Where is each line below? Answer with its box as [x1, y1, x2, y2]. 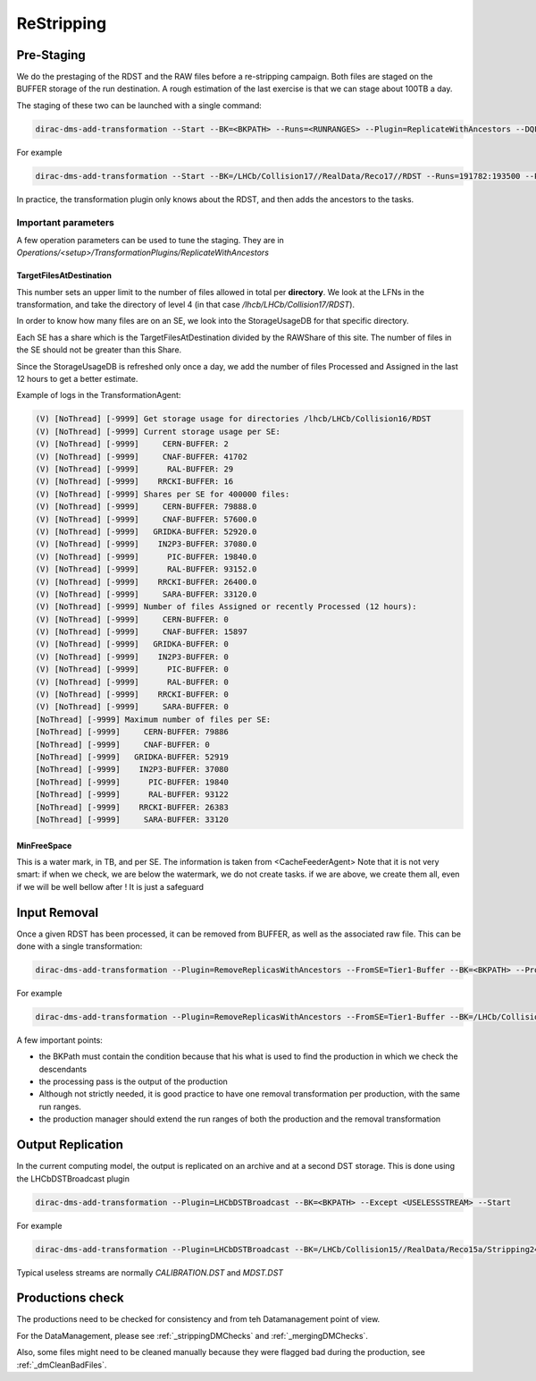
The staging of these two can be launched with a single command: [16, 99, 263, 111]
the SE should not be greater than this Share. [16, 344, 182, 355]
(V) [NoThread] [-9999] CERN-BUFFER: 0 [35, 614, 230, 624]
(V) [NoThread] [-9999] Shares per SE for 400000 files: [35, 488, 290, 499]
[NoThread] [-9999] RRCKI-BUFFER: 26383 [35, 801, 230, 812]
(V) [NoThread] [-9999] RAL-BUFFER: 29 [35, 463, 234, 474]
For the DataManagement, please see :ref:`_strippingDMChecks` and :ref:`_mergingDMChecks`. [16, 1330, 368, 1341]
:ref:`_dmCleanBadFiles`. [16, 1360, 107, 1370]
